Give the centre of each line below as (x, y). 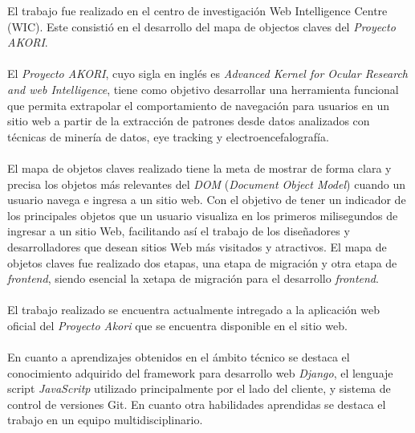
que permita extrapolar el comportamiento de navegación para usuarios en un (199, 105)
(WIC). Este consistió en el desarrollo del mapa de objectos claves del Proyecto (201, 26)
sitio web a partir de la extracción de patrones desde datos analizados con (189, 121)
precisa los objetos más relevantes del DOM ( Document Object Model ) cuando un (206, 184)
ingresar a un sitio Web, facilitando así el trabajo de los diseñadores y (179, 231)
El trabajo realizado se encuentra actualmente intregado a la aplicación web (193, 310)
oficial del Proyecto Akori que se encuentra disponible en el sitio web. (177, 325)
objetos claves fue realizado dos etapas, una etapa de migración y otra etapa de (202, 262)
